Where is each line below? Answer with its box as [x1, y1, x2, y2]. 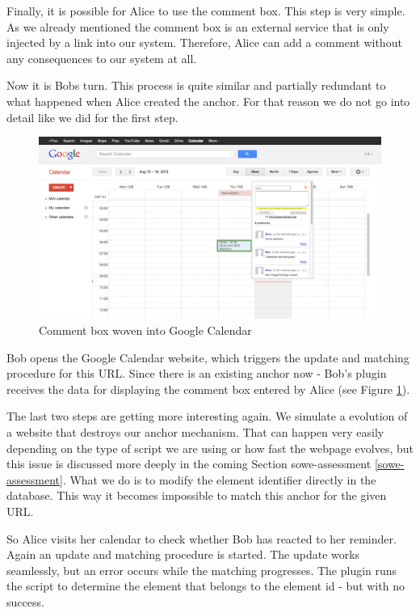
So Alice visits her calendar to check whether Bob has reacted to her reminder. [6, 530, 397, 547]
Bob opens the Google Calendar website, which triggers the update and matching [6, 349, 409, 366]
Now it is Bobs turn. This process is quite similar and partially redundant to [6, 77, 386, 94]
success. [6, 593, 44, 610]
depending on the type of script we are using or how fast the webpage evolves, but [6, 439, 414, 456]
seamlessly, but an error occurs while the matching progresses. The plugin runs [6, 561, 397, 578]
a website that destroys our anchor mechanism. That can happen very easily [6, 423, 384, 440]
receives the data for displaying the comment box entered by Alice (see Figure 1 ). [6, 380, 410, 397]
